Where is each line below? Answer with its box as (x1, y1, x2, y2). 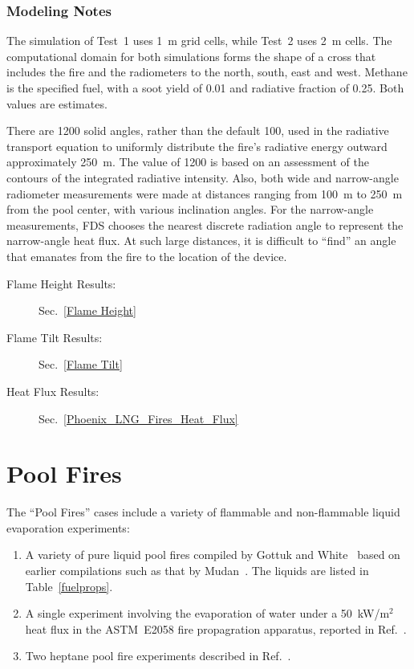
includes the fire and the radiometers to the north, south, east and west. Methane (6, 63, 408, 80)
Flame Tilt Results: (6, 328, 103, 345)
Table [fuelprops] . (25, 577, 113, 594)
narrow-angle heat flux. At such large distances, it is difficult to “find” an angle (6, 232, 396, 249)
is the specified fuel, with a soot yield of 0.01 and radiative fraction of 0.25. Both (6, 80, 404, 96)
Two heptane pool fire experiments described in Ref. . (25, 647, 291, 664)
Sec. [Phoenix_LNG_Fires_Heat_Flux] (39, 410, 238, 426)
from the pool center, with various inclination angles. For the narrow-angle (6, 201, 374, 218)
